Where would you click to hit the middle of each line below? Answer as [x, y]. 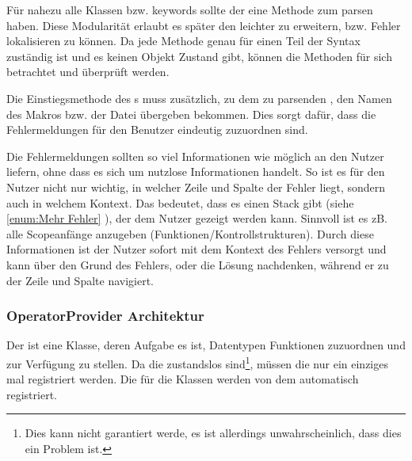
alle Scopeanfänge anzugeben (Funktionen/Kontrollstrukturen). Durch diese [190, 233]
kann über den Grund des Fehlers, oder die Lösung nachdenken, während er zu [198, 264]
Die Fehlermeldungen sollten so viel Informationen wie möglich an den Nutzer [195, 156]
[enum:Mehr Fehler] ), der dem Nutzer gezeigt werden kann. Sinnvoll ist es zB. [197, 218]
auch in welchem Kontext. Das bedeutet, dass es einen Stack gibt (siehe [180, 202]
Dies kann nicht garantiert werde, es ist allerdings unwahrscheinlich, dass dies [213, 433]
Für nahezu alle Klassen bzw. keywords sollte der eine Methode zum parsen [190, 10]
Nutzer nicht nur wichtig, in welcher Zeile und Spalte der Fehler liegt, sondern [196, 187]
